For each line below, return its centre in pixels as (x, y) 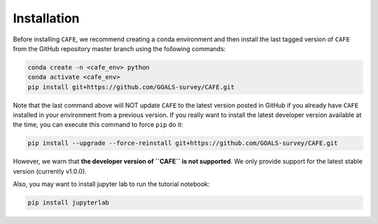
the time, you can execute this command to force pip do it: (98, 125)
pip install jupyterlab (69, 203)
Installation (46, 18)
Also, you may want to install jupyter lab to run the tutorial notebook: (111, 184)
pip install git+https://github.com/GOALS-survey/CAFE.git (131, 87)
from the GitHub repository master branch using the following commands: (119, 48)
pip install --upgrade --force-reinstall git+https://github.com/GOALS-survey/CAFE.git (183, 143)
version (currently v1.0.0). (50, 171)
